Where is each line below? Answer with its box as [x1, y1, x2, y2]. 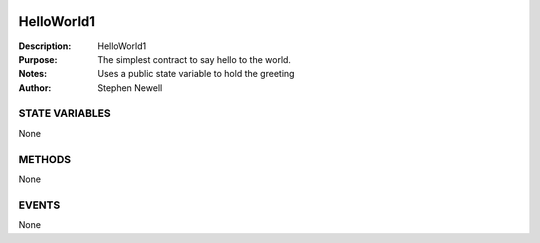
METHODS [18, 152, 72, 166]
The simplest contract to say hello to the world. [97, 53, 292, 65]
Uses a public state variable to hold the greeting [97, 68, 295, 80]
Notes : [18, 68, 48, 80]
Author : [18, 81, 52, 94]
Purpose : [18, 53, 58, 65]
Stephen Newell [97, 81, 163, 94]
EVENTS [18, 198, 61, 212]
